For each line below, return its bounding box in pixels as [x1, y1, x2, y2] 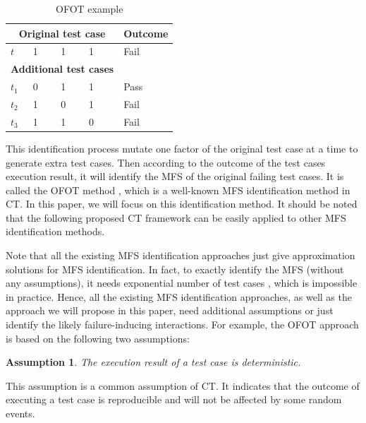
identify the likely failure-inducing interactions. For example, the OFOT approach [6, 317, 359, 332]
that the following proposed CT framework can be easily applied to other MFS [6, 210, 346, 225]
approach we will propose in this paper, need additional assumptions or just [6, 303, 334, 318]
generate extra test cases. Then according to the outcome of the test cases [6, 155, 326, 169]
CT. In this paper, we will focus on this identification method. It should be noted [6, 196, 358, 211]
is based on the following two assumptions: [6, 330, 190, 345]
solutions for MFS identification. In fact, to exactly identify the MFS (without [6, 261, 344, 276]
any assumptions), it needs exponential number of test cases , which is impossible [6, 275, 358, 290]
